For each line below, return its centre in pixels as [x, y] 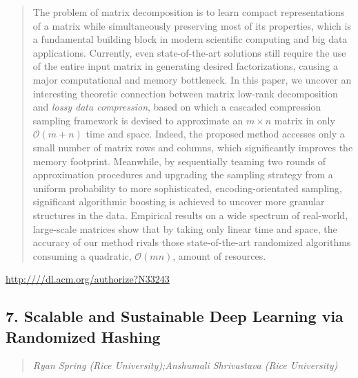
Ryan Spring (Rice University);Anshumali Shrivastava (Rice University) [185, 365]
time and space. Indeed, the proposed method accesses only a [215, 134]
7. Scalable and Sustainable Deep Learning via [175, 316]
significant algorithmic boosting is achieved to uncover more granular [179, 201]
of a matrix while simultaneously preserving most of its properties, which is [192, 25]
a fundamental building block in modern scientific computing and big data [190, 39]
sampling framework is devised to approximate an [138, 120]
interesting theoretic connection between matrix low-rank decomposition [185, 93]
